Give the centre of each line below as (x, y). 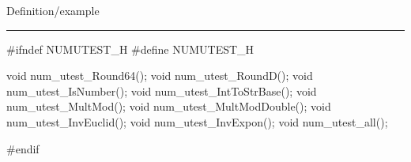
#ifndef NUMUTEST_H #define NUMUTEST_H (130, 49)
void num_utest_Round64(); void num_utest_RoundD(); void (160, 75)
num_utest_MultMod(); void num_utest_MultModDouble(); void (169, 106)
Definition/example (53, 10)
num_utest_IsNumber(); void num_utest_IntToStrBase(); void (162, 90)
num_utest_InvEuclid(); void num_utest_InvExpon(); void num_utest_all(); (197, 121)
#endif (23, 148)
